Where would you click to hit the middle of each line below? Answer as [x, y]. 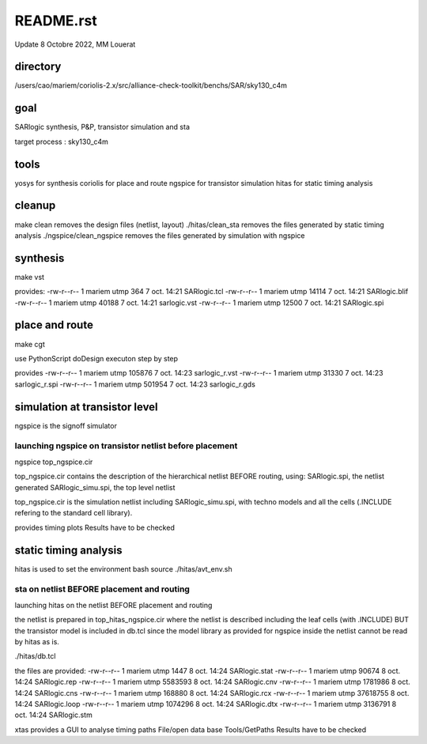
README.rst [56, 21]
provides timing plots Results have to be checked [95, 527]
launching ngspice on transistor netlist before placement [126, 446]
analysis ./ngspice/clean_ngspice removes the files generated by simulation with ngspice [160, 235]
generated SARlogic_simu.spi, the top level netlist [95, 487]
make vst [30, 277]
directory [38, 67]
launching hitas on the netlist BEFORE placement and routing [113, 605]
